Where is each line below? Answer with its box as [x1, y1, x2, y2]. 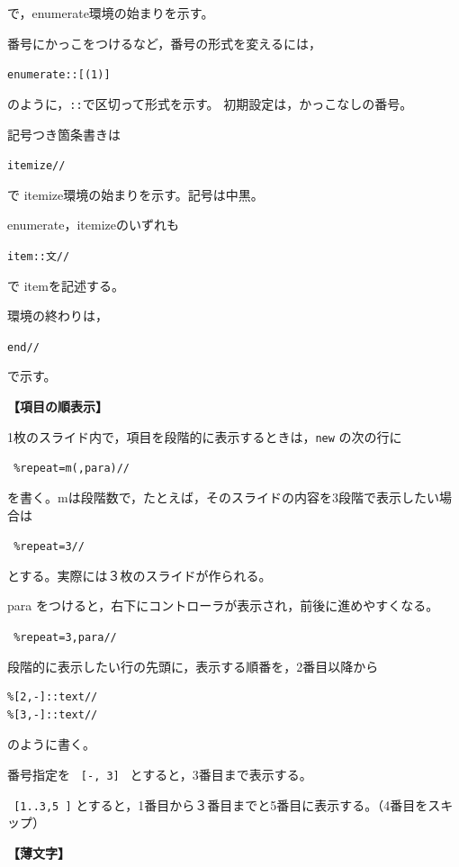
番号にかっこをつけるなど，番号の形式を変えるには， [7, 33, 321, 52]
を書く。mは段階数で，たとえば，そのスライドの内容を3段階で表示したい [7, 487, 440, 506]
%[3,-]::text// [7, 708, 98, 721]
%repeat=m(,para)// [13, 462, 130, 475]
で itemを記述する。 [7, 275, 124, 294]
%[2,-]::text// [7, 691, 98, 704]
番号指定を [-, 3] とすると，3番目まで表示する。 [7, 765, 312, 783]
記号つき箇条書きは [7, 124, 121, 143]
